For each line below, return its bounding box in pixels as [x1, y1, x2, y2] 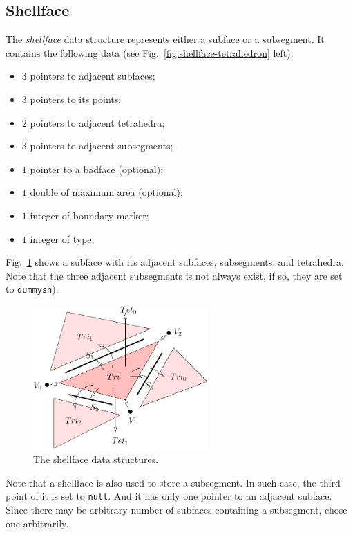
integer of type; [30, 231, 95, 246]
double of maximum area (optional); [30, 185, 183, 199]
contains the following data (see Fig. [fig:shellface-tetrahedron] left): [6, 45, 294, 60]
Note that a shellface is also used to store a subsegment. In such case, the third [6, 475, 341, 489]
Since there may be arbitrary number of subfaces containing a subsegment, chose [6, 502, 347, 517]
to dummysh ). [6, 282, 59, 296]
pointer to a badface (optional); [30, 161, 164, 176]
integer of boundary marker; [30, 208, 149, 222]
